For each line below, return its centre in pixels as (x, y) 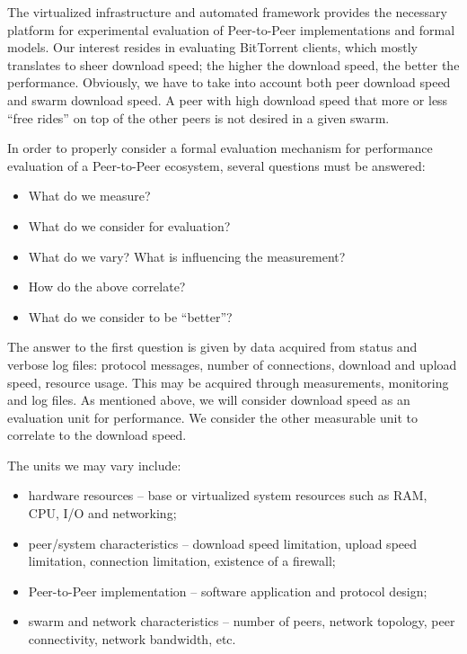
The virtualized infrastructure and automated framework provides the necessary (227, 12)
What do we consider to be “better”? (130, 316)
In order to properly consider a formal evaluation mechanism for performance (220, 148)
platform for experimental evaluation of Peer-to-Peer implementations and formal (231, 29)
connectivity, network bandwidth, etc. (132, 639)
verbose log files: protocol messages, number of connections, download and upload (232, 364)
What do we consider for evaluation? (129, 225)
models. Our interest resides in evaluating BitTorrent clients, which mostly (213, 47)
